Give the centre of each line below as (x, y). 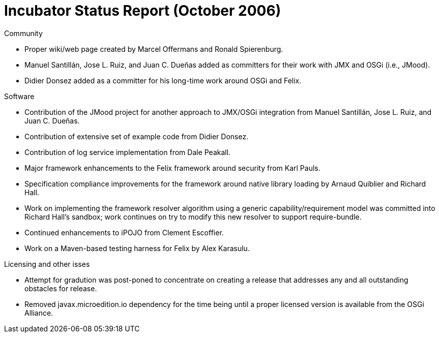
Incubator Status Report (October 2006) (143, 11)
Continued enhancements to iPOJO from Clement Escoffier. (124, 232)
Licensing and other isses (47, 264)
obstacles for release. (61, 288)
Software (19, 96)
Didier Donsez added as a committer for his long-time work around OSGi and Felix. (163, 80)
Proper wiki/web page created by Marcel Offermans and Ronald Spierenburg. (154, 49)
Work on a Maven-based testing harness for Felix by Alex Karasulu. (137, 248)
